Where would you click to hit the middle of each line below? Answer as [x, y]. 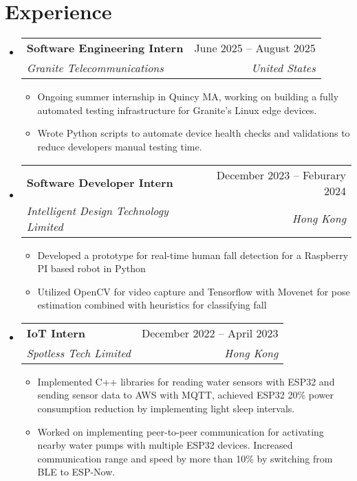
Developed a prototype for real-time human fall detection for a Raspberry [193, 255]
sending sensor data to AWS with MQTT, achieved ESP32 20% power [186, 395]
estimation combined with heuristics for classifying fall [152, 305]
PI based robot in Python [91, 268]
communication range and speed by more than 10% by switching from [185, 458]
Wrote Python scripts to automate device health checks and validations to [194, 133]
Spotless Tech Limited [78, 353]
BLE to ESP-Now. [76, 472]
